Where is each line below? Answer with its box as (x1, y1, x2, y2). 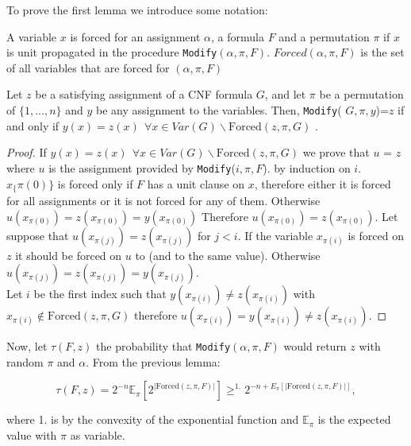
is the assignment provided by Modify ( (48, 159, 236, 176)
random (6, 353, 44, 370)
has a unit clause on (147, 175, 245, 192)
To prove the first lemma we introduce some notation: (6, 2, 268, 17)
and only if (6, 117, 60, 134)
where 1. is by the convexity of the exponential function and (6, 411, 299, 428)
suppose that (6, 227, 69, 243)
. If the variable (237, 227, 313, 243)
